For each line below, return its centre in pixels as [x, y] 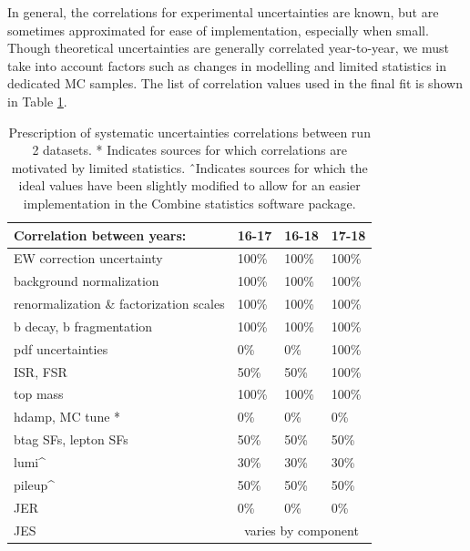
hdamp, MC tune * [67, 417]
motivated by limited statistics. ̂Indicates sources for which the [189, 167]
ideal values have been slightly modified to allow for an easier [189, 185]
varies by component [301, 530]
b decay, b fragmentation [83, 326]
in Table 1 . [37, 101]
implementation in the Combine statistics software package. [189, 203]
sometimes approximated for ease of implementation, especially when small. [218, 30]
